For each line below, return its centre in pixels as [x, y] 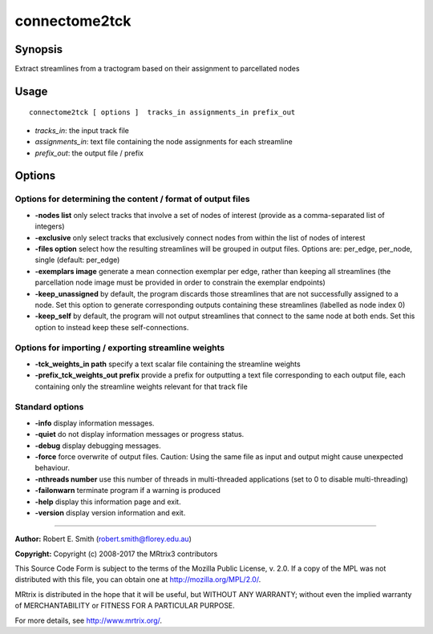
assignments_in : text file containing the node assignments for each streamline [164, 142]
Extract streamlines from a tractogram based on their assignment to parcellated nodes [157, 69]
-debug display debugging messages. [98, 446]
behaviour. [53, 468]
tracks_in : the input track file [82, 130]
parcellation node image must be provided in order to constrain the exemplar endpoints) [180, 283]
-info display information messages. [95, 423]
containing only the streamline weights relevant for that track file [141, 386]
